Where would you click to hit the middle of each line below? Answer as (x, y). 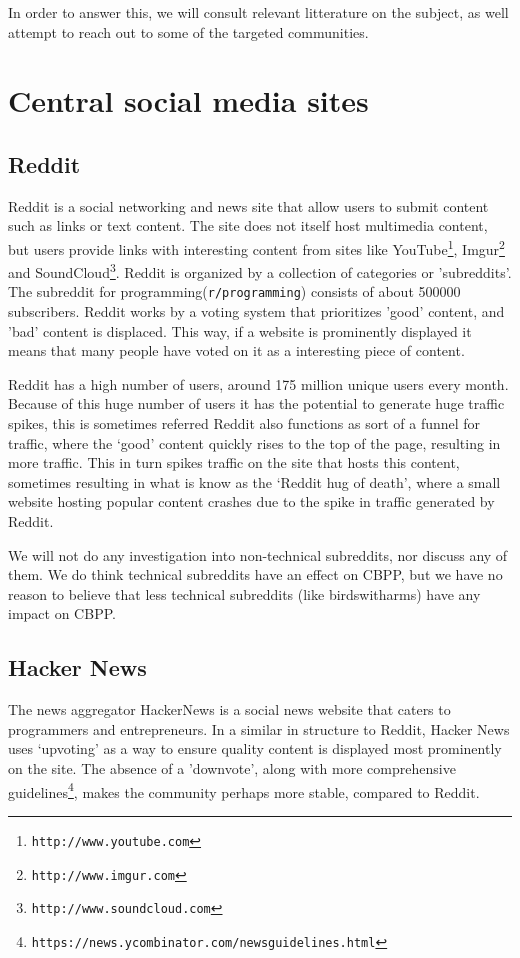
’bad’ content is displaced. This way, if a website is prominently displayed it (240, 330)
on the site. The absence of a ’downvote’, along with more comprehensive (232, 768)
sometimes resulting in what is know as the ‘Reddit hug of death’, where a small (254, 481)
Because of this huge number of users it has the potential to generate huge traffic (256, 403)
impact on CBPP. (62, 613)
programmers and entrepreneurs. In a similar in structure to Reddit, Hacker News (259, 728)
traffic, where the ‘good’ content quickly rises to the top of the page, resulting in (254, 442)
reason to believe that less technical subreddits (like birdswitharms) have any (244, 593)
